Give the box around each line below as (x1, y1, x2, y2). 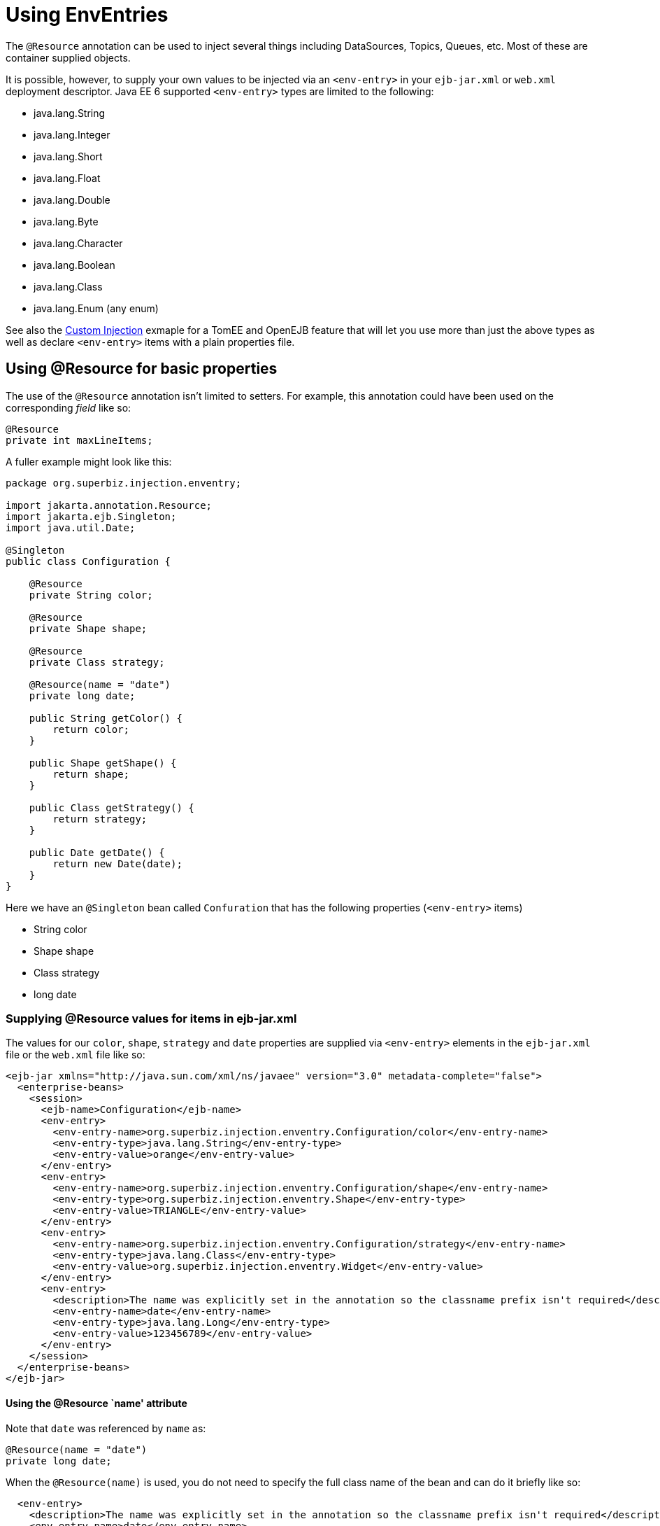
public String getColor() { (29, 712, 182, 724)
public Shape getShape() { (29, 757, 177, 769)
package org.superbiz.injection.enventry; (6, 477, 242, 489)
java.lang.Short (34, 150, 103, 162)
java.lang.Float (34, 171, 101, 184)
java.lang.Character (34, 237, 123, 249)
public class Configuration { (6, 555, 171, 567)
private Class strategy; (29, 656, 165, 668)
